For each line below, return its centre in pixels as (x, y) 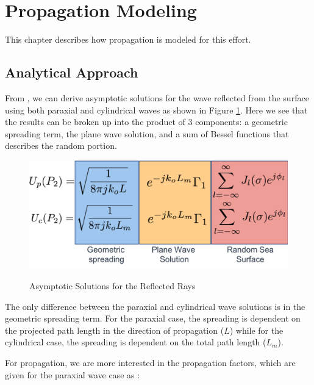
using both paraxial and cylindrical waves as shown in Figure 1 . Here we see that (156, 110)
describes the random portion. (61, 146)
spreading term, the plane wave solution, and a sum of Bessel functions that (147, 133)
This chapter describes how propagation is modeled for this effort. (128, 39)
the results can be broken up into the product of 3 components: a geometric (146, 122)
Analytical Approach (72, 72)
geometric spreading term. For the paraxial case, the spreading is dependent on (153, 318)
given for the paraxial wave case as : (73, 374)
